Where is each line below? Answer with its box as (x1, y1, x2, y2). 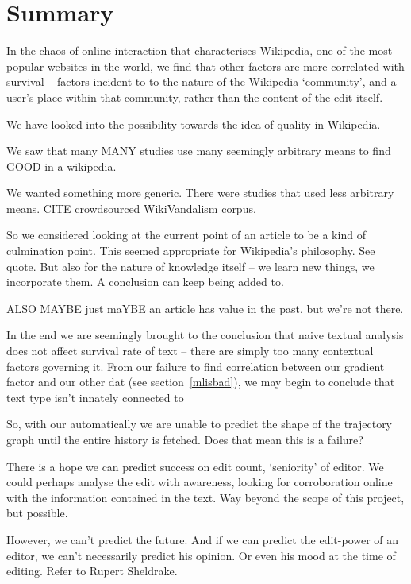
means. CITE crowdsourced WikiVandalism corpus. (6, 199, 256, 216)
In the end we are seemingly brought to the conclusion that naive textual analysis (6, 327, 404, 343)
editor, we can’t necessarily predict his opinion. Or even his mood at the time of (6, 547, 396, 563)
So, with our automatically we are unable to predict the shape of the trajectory (6, 416, 393, 432)
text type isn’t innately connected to (6, 389, 184, 405)
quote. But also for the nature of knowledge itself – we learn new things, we (6, 257, 375, 274)
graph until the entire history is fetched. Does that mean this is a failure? (6, 431, 363, 447)
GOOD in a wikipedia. (6, 157, 117, 174)
